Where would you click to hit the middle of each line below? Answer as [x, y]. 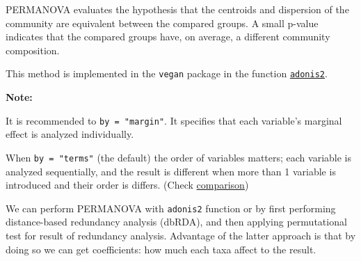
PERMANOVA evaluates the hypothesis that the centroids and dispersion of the [177, 9]
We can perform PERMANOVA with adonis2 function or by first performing [171, 208]
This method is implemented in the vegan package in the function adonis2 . [167, 73]
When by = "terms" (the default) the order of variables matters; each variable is [178, 157]
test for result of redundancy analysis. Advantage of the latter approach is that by [181, 235]
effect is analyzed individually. [70, 134]
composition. [33, 50]
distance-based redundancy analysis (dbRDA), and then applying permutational [176, 222]
